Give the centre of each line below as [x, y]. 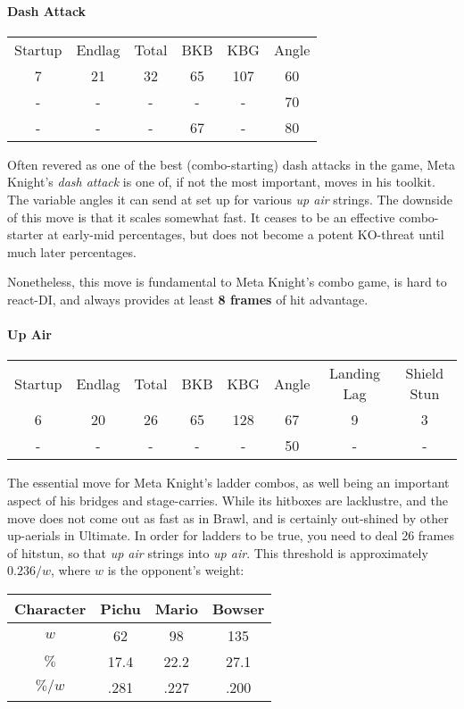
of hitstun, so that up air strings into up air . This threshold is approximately [218, 552]
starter [25, 234]
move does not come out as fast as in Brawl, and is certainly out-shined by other [228, 517]
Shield [425, 373]
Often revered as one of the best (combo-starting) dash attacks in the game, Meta [232, 164]
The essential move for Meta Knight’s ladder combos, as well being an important [228, 483]
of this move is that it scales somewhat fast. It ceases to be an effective [201, 217]
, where [70, 570]
